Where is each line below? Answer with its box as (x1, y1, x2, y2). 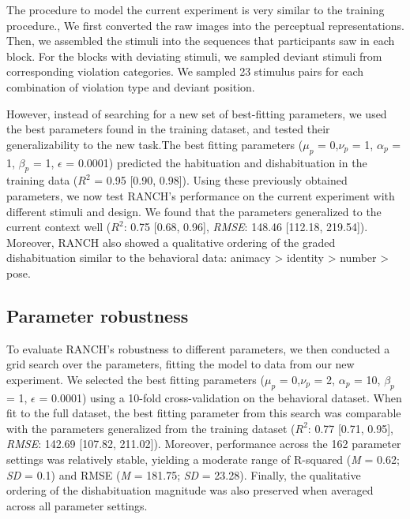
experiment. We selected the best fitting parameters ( (6, 371, 265, 387)
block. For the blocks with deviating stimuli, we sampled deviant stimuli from (6, 47, 382, 64)
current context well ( (6, 218, 111, 235)
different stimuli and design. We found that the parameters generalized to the (6, 203, 382, 219)
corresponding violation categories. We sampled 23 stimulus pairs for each (6, 63, 364, 80)
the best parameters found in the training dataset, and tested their (6, 121, 330, 137)
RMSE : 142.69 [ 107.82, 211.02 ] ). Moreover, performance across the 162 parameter (6, 435, 401, 452)
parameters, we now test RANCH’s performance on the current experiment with (6, 187, 395, 203)
